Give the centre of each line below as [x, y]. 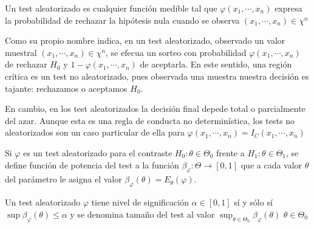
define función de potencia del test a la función [92, 164]
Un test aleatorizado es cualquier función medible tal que [111, 8]
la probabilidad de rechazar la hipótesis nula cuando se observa [122, 20]
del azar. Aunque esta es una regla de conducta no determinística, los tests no [150, 120]
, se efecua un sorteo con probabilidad [176, 52]
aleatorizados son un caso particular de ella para [95, 132]
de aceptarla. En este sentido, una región [216, 64]
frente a [230, 152]
